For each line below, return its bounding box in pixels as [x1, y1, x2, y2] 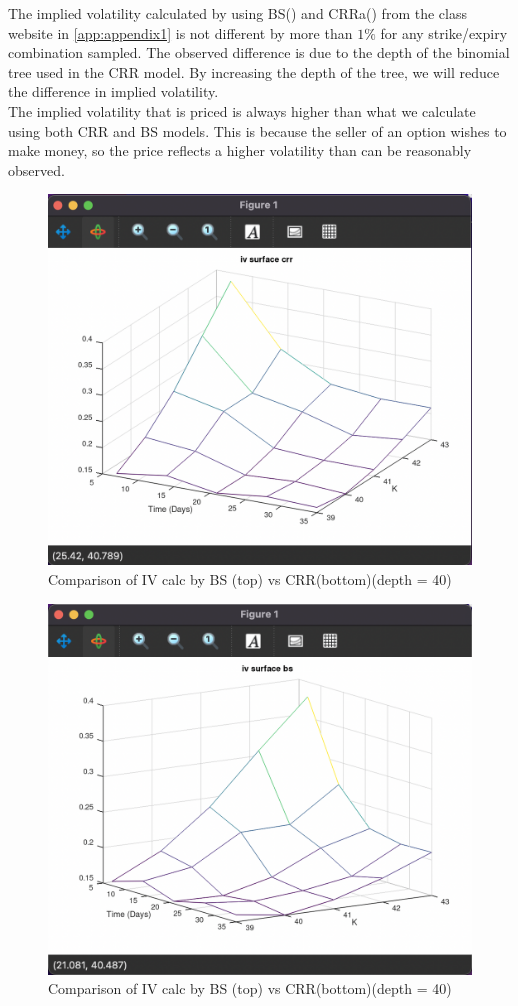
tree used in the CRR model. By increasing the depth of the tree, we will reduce [8, 61, 500, 82]
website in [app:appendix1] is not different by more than [8, 22, 353, 43]
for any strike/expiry [380, 22, 508, 43]
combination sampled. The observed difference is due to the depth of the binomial [8, 42, 510, 63]
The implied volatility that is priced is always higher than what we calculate [8, 100, 476, 121]
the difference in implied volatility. [8, 81, 219, 102]
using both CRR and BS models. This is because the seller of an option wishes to [8, 120, 507, 141]
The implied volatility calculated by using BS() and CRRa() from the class [8, 3, 467, 23]
